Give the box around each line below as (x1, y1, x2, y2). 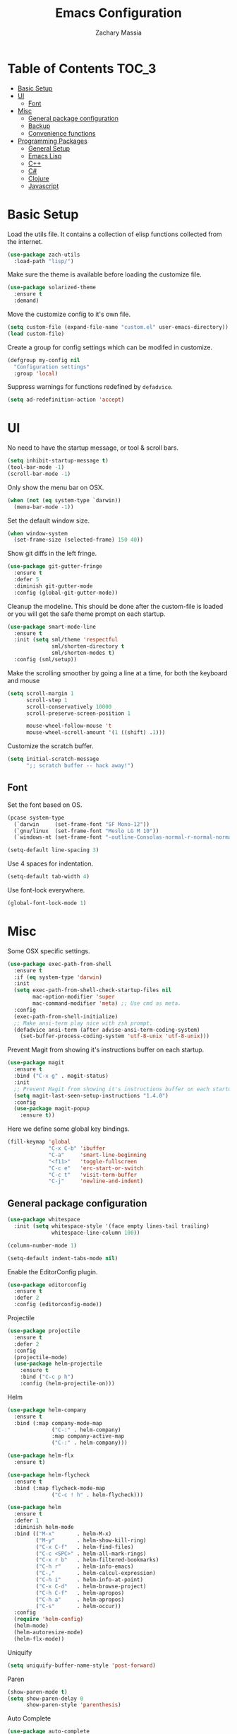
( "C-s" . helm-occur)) (35, 1602, 121, 1610)
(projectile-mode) (13, 1354, 68, 1361)
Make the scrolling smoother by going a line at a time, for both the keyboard (7, 668, 228, 677)
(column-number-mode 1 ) (7, 1242, 78, 1249)
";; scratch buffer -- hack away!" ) (25, 762, 134, 769)
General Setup (28, 144, 71, 153)
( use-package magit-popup (13, 1105, 90, 1112)
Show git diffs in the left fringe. (7, 549, 97, 558)
